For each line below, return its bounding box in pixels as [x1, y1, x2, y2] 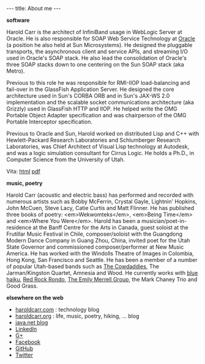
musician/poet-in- [141, 217, 187, 224]
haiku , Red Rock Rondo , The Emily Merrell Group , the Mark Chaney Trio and [6, 276, 198, 283]
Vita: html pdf [6, 168, 41, 175]
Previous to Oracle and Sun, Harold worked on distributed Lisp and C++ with [6, 130, 199, 137]
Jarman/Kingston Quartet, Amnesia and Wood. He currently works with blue [6, 269, 198, 276]
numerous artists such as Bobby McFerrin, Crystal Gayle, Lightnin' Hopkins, [6, 198, 198, 205]
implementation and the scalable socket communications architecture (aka [6, 99, 195, 106]
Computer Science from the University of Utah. [6, 156, 125, 163]
